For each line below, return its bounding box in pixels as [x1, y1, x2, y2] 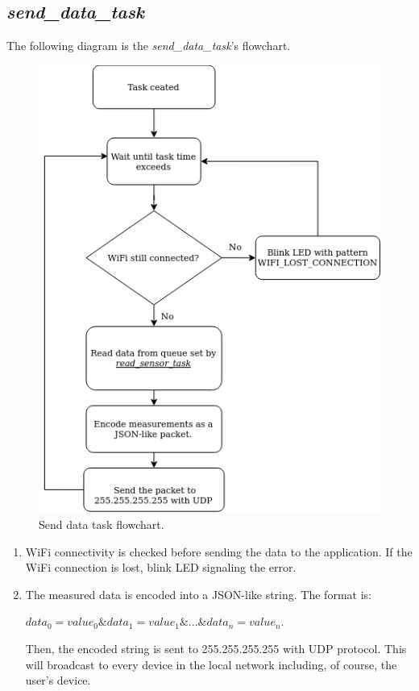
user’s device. [25, 672, 91, 689]
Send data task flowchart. [39, 516, 164, 533]
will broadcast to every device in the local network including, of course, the [25, 656, 397, 672]
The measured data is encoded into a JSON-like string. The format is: [25, 585, 371, 602]
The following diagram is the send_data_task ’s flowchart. [6, 37, 291, 54]
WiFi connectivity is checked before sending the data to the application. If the [25, 543, 413, 560]
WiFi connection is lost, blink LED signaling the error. [25, 559, 297, 576]
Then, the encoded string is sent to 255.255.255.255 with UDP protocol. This [25, 640, 407, 656]
